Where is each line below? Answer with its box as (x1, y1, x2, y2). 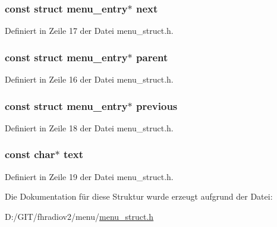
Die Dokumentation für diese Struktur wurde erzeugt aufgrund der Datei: (5, 190, 273, 203)
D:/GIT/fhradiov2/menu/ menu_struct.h (5, 210, 154, 222)
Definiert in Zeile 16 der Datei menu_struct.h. (5, 73, 174, 86)
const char (5, 147, 55, 162)
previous (136, 98, 178, 113)
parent (136, 49, 168, 64)
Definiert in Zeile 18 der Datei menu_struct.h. (5, 121, 174, 134)
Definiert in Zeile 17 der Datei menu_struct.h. (5, 24, 174, 37)
